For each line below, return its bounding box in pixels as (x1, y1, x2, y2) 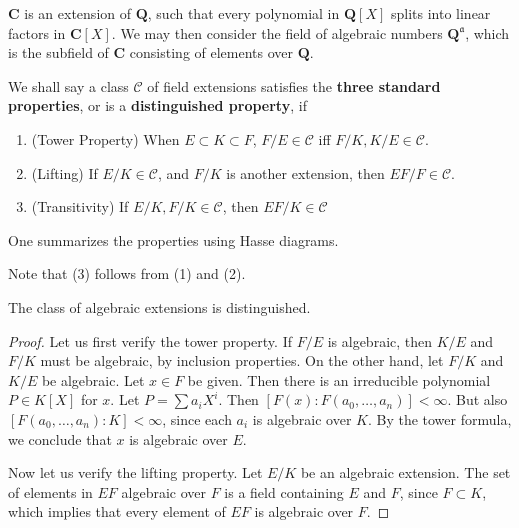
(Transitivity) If (31, 196, 129, 217)
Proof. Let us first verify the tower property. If (8, 330, 292, 351)
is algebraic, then (327, 330, 433, 351)
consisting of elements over (129, 42, 294, 63)
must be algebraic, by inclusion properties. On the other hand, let (40, 350, 444, 371)
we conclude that (8, 428, 112, 449)
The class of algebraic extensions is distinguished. (8, 296, 311, 317)
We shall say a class (8, 75, 129, 96)
